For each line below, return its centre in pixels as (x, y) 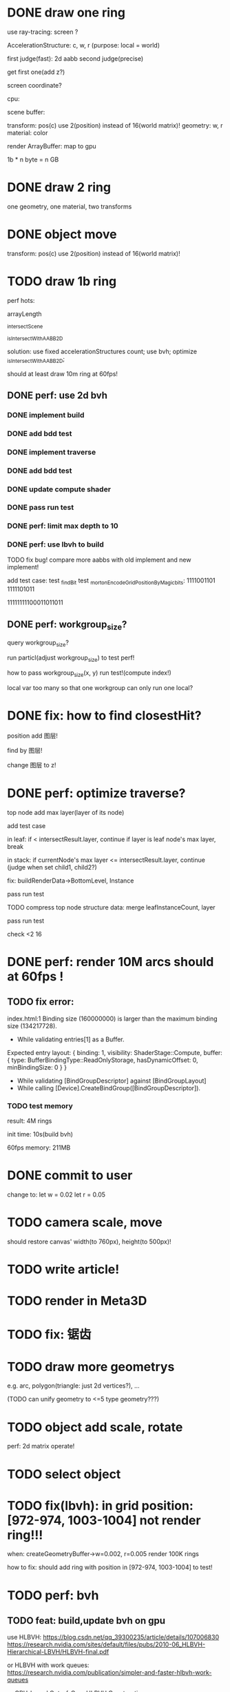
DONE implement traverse (52, 452)
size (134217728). (32, 1025)
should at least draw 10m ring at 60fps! (63, 373)
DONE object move (62, 234)
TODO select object (64, 1474)
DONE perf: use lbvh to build (56, 544)
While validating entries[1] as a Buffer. (71, 1039)
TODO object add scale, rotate (95, 1427)
